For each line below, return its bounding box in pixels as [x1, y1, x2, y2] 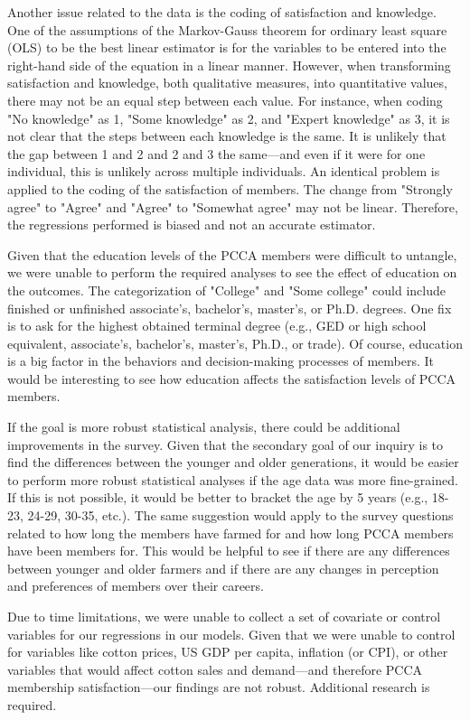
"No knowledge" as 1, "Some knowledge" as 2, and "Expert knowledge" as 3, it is [7, 108, 450, 127]
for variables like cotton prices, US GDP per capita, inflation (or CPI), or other [7, 642, 448, 661]
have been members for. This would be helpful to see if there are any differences [7, 541, 450, 560]
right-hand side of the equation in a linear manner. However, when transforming [7, 55, 451, 74]
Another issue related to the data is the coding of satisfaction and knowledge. [7, 3, 437, 21]
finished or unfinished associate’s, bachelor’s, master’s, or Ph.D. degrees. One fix [7, 298, 452, 317]
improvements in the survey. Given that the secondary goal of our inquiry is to [7, 435, 444, 454]
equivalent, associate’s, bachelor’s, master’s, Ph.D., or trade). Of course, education [7, 333, 463, 352]
